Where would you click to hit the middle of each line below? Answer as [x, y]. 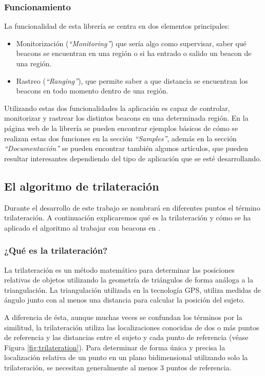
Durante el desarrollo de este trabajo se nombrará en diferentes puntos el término [132, 207]
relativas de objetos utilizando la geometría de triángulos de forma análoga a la [129, 280]
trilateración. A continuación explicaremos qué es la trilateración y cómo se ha [128, 218]
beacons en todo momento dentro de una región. [92, 91]
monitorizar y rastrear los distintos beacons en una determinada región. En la [126, 118]
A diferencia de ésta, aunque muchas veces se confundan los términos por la [123, 317]
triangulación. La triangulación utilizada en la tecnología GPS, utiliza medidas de [133, 289]
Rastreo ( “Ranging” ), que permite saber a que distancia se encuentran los [132, 80]
